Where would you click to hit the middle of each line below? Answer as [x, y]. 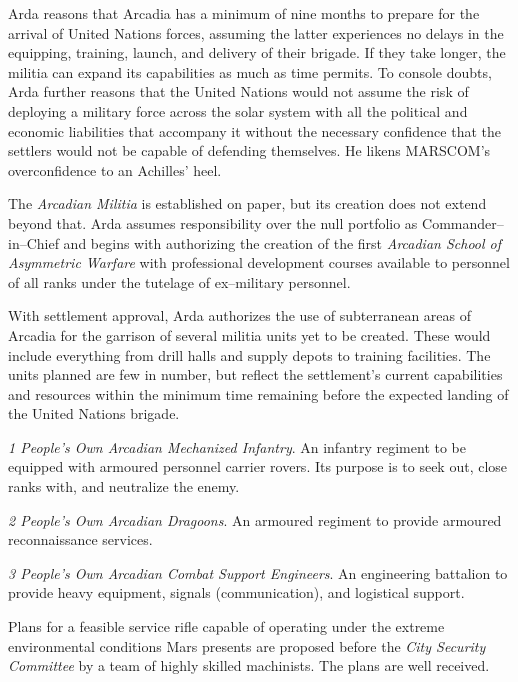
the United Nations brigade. [94, 413]
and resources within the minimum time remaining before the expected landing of [258, 393]
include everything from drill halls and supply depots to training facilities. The [249, 354]
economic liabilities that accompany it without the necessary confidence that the [254, 130]
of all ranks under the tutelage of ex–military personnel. [179, 281]
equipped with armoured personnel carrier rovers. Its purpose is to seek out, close [258, 466]
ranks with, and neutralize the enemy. [124, 486]
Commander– [463, 222]
